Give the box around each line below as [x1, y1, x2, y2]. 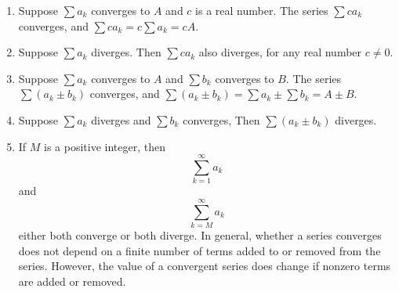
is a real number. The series [195, 2, 328, 18]
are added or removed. [18, 272, 126, 289]
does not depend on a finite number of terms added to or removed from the [18, 242, 381, 258]
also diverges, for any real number [198, 44, 362, 60]
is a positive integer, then [44, 138, 166, 154]
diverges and [91, 111, 151, 128]
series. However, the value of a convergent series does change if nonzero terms [18, 258, 391, 274]
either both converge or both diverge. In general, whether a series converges [18, 227, 382, 243]
